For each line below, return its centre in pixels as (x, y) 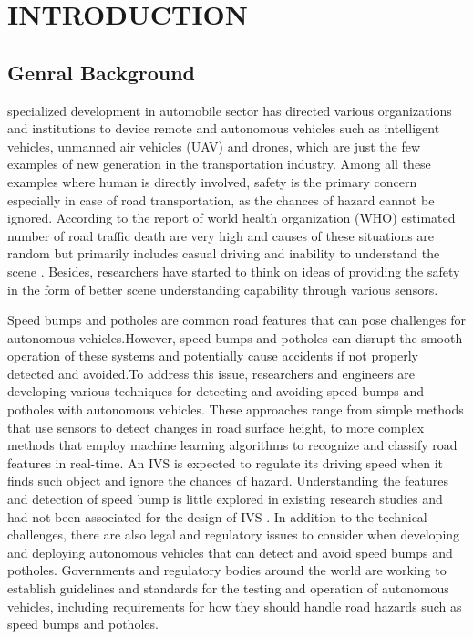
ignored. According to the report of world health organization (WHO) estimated (231, 218)
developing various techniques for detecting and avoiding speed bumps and (216, 391)
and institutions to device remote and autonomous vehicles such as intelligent (224, 128)
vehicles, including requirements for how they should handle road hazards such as (235, 606)
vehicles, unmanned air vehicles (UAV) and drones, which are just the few (214, 146)
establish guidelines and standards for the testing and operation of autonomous (228, 588)
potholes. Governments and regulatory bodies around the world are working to (227, 570)
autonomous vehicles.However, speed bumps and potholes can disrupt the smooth (235, 337)
